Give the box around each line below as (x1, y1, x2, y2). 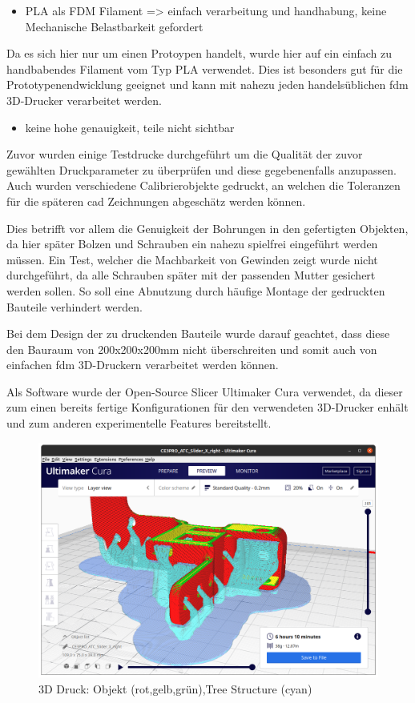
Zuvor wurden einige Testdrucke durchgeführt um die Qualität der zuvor (6, 146, 363, 163)
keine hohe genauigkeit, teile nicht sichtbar (25, 119, 235, 135)
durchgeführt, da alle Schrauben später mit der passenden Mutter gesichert (6, 267, 376, 283)
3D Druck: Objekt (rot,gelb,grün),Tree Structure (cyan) (38, 680, 312, 697)
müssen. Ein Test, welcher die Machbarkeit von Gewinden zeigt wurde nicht (6, 251, 378, 267)
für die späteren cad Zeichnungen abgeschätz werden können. (6, 192, 306, 209)
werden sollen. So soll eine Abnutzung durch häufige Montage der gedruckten (6, 282, 385, 299)
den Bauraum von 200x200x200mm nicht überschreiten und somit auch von (6, 340, 377, 357)
